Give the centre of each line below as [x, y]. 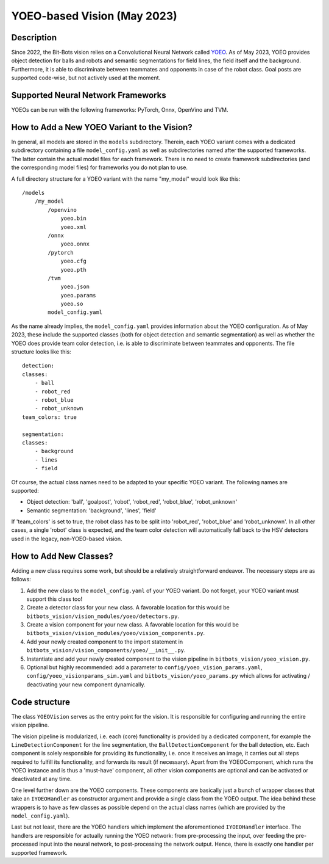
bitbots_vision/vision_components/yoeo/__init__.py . [106, 650]
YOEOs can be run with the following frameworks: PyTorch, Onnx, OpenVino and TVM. [120, 110]
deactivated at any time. [42, 779]
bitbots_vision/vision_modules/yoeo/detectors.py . [103, 616]
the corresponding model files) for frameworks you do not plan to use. [100, 167]
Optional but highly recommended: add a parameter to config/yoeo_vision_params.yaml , [144, 667]
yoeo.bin [73, 219]
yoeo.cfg [73, 261]
